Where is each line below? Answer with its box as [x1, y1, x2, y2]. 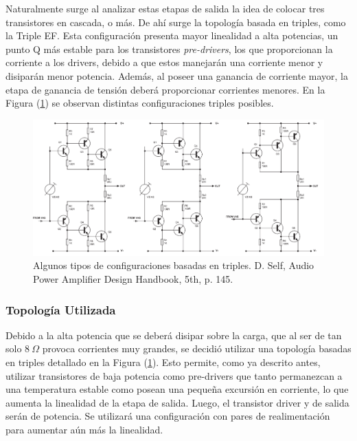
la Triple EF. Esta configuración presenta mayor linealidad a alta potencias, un [5, 28, 338, 43]
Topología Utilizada [5, 301, 116, 318]
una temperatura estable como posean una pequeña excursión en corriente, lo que [5, 382, 349, 396]
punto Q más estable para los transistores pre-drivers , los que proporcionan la [5, 41, 333, 56]
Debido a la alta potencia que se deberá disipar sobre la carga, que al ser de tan [5, 327, 342, 342]
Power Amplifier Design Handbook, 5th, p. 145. [33, 272, 233, 286]
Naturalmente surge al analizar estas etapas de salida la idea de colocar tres [5, 1, 325, 15]
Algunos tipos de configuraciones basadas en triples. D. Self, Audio [33, 258, 314, 272]
